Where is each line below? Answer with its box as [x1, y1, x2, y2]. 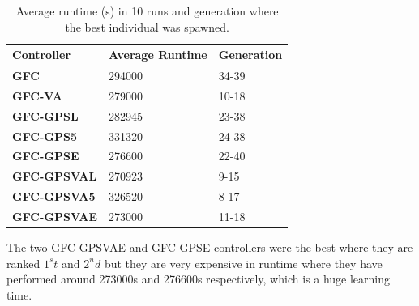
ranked [6, 254, 41, 271]
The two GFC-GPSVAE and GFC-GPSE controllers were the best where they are [6, 239, 413, 256]
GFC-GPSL [12, 107, 79, 124]
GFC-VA [12, 87, 62, 104]
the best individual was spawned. [65, 18, 229, 35]
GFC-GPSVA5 [12, 188, 96, 205]
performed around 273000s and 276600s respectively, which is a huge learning [6, 270, 391, 287]
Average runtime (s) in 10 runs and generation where [15, 2, 279, 19]
